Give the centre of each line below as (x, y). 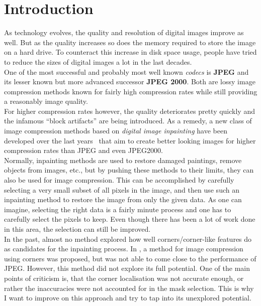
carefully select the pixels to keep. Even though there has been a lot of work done (130, 219)
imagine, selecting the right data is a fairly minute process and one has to (118, 209)
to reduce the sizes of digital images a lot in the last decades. (98, 61)
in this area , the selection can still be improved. (77, 229)
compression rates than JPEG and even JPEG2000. (83, 150)
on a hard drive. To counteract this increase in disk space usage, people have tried (130, 52)
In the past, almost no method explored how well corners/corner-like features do (128, 239)
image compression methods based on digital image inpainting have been (116, 131)
